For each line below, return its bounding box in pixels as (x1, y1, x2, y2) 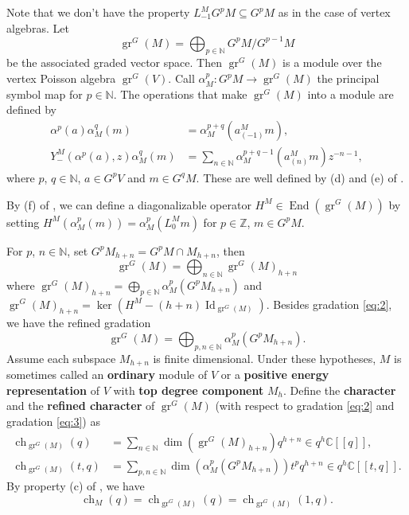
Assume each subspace (6, 349, 116, 366)
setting (6, 213, 40, 230)
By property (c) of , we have (6, 478, 145, 494)
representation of (6, 381, 99, 398)
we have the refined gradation (6, 314, 151, 331)
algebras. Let (6, 19, 69, 36)
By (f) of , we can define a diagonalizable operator (6, 196, 251, 213)
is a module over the (282, 54, 382, 71)
